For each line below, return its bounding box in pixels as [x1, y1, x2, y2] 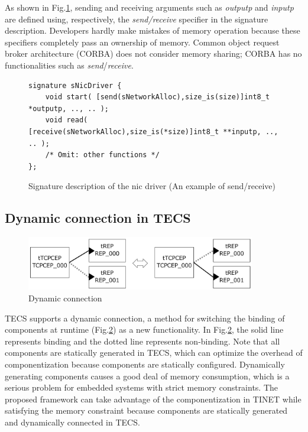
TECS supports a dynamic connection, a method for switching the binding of [5, 311, 285, 324]
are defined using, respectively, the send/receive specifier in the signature [5, 12, 268, 25]
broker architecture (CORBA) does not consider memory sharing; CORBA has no [5, 47, 302, 60]
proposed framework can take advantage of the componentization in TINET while [5, 392, 301, 405]
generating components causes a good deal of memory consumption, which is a [5, 369, 290, 382]
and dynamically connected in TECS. [5, 415, 140, 428]
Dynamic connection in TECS [5, 209, 191, 227]
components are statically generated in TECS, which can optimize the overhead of [5, 346, 303, 359]
